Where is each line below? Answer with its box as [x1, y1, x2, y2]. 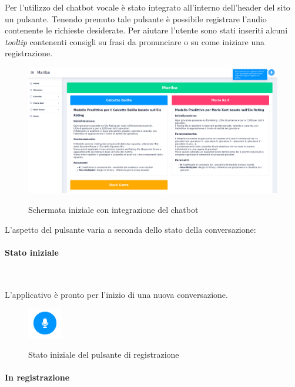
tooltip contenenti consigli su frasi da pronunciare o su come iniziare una [5, 35, 265, 47]
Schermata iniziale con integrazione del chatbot [28, 203, 199, 216]
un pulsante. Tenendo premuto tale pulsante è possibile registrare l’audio [5, 12, 267, 25]
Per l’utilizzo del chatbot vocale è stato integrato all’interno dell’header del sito [5, 1, 290, 13]
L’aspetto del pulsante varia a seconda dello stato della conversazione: [5, 223, 256, 235]
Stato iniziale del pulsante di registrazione [28, 348, 179, 361]
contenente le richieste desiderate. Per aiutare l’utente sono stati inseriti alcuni [5, 24, 288, 36]
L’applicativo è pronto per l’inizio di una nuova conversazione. [5, 288, 228, 300]
